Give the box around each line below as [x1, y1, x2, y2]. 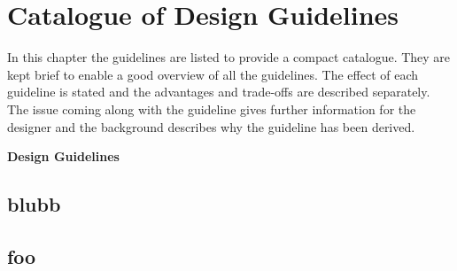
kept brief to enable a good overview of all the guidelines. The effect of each [7, 65, 419, 83]
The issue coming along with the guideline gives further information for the [7, 99, 416, 118]
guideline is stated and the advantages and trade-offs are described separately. [7, 82, 430, 101]
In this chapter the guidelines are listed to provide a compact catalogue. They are [7, 48, 451, 66]
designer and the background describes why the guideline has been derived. [7, 117, 415, 135]
